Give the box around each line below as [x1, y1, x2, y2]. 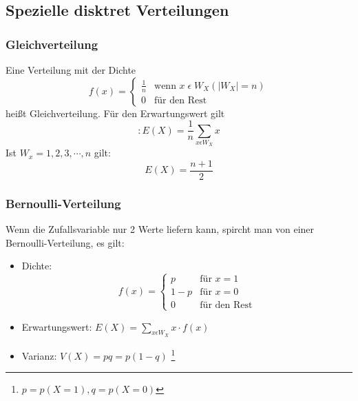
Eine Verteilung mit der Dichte [6, 63, 136, 76]
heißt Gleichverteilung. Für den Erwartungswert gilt [6, 105, 225, 120]
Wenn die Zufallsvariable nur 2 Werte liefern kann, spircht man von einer [6, 222, 315, 236]
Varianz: [21, 348, 57, 362]
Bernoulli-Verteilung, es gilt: [6, 235, 125, 249]
